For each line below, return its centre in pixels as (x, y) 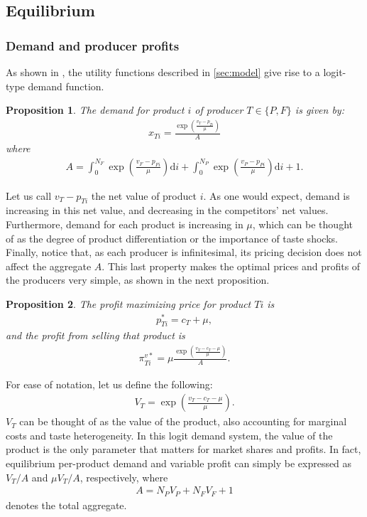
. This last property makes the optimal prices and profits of (231, 266)
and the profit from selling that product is (95, 335)
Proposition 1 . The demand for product (95, 110)
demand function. (66, 86)
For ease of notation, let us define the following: (109, 384)
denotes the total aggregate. (66, 505)
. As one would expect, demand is (276, 195)
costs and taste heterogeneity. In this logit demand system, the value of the (169, 435)
